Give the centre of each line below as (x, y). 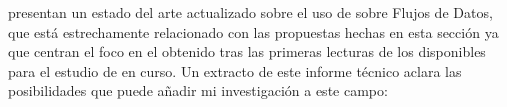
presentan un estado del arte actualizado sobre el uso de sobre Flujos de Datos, (250, 12)
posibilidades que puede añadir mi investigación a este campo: (198, 90)
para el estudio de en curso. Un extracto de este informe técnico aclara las (235, 70)
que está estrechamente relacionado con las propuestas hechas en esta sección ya (253, 31)
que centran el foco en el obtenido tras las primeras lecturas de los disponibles (247, 51)
